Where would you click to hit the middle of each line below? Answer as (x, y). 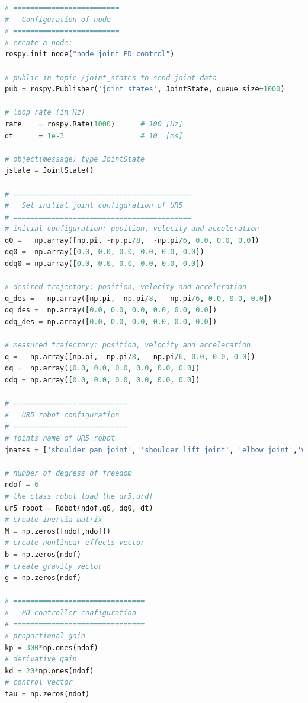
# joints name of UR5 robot (60, 438)
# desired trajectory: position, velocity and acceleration (126, 287)
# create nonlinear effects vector (75, 543)
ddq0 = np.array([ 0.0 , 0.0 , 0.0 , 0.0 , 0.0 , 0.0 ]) (105, 264)
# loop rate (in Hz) (45, 113)
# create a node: (39, 42)
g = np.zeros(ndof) (43, 578)
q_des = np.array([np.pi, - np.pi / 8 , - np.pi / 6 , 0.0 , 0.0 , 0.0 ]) (139, 298)
